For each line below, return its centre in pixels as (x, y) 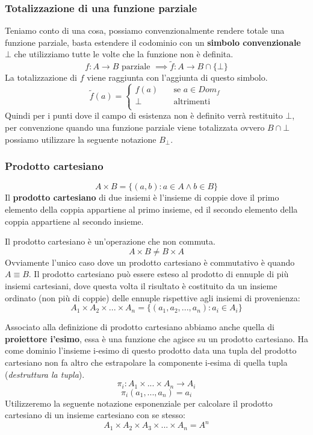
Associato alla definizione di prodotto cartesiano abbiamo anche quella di (140, 327)
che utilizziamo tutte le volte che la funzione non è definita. (124, 54)
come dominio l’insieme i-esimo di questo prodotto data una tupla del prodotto (151, 350)
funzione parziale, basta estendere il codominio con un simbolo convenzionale (153, 42)
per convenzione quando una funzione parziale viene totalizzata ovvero (135, 127)
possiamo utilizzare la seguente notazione (81, 139)
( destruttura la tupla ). (45, 374)
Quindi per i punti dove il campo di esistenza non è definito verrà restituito (144, 115)
